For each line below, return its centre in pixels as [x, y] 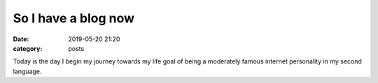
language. [27, 71]
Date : [21, 39]
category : [28, 48]
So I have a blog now [74, 18]
